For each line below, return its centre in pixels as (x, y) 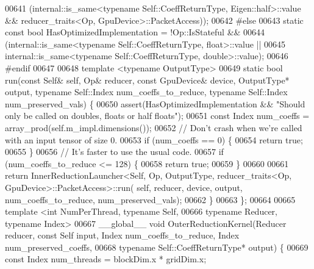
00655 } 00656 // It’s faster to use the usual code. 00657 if (114, 152)
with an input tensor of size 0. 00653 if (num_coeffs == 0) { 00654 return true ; (154, 139)
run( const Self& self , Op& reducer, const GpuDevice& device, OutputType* (147, 80)
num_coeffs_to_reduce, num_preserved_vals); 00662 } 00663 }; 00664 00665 (150, 199)
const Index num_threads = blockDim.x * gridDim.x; (106, 259)
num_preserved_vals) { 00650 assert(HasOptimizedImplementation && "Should (155, 103)
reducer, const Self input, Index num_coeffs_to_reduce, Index (122, 235)
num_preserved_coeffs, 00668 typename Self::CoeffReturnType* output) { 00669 (157, 247)
